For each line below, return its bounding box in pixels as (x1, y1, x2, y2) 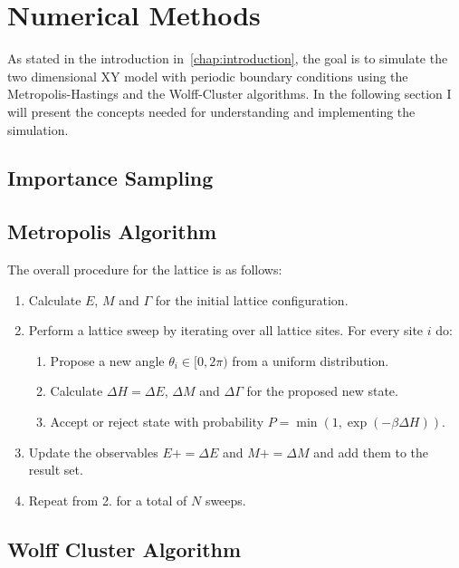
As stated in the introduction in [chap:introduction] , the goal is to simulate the (7, 49, 448, 68)
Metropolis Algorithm (7, 217, 217, 245)
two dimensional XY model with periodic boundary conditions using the (7, 66, 408, 85)
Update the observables (28, 442, 158, 461)
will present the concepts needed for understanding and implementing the (7, 101, 416, 120)
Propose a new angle (50, 351, 165, 370)
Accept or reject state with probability (50, 412, 264, 431)
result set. (28, 460, 83, 479)
